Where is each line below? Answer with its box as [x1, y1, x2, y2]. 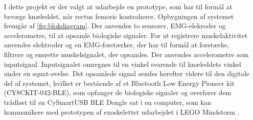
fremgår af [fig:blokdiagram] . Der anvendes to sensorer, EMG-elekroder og [4, 20, 226, 31]
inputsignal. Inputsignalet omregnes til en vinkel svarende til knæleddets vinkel [4, 59, 241, 69]
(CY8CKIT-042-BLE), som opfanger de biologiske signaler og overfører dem [4, 87, 231, 98]
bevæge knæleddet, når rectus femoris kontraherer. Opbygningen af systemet [4, 11, 234, 21]
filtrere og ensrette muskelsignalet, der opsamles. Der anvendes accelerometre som [4, 49, 249, 59]
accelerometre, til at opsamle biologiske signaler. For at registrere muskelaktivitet [4, 30, 248, 40]
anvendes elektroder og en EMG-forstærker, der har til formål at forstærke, [4, 40, 230, 50]
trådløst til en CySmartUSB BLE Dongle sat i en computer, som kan [4, 97, 211, 107]
